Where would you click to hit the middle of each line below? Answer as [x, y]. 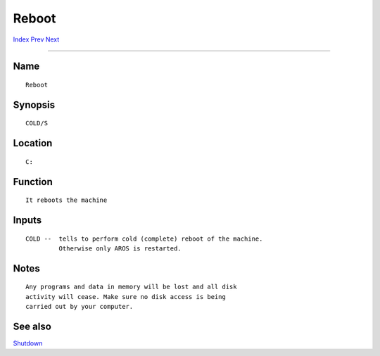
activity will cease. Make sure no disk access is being [126, 297]
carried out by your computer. [80, 307]
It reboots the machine [66, 200]
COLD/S [37, 123]
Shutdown [28, 343]
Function [33, 182]
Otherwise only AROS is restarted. [120, 248]
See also [32, 326]
